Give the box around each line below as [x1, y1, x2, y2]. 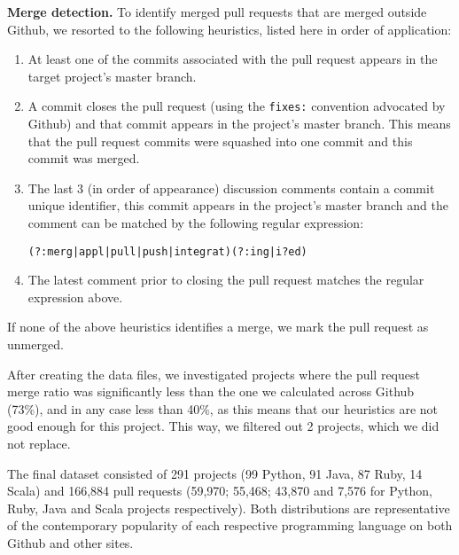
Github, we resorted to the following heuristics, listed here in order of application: [7, 20, 452, 38]
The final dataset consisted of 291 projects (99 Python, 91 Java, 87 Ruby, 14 [7, 464, 423, 482]
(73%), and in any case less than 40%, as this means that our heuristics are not [7, 399, 439, 418]
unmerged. [7, 335, 64, 354]
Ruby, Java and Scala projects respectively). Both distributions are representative [7, 498, 450, 517]
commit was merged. [27, 149, 140, 168]
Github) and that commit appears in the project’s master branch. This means [27, 114, 451, 133]
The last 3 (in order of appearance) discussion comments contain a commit [27, 178, 435, 197]
